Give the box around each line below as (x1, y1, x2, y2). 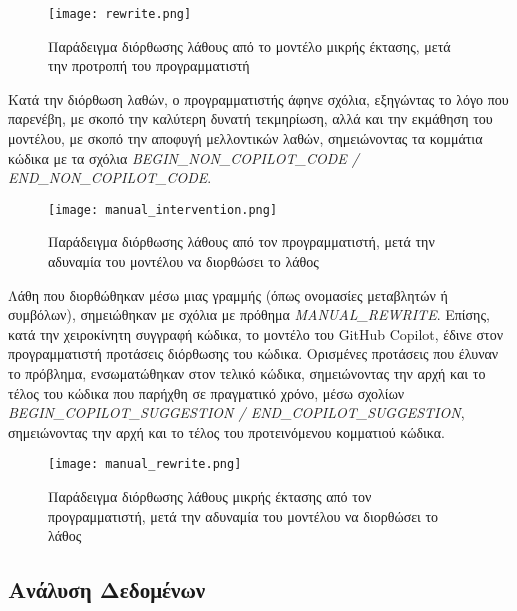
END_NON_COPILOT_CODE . (8, 167, 212, 188)
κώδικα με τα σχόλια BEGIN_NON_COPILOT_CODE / (8, 147, 359, 168)
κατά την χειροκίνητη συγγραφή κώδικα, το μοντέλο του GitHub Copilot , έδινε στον (8, 323, 503, 344)
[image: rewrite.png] (48, 7, 192, 21)
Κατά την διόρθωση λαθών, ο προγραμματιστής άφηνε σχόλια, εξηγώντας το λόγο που (8, 88, 509, 109)
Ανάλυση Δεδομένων (8, 574, 206, 605)
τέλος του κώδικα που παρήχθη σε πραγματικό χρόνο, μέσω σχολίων (8, 382, 405, 403)
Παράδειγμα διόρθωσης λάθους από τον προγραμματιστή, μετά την (48, 231, 435, 252)
